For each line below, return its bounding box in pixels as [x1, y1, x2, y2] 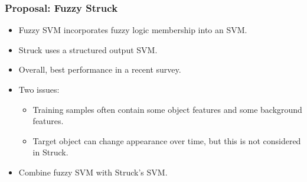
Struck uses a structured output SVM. [18, 43, 158, 56]
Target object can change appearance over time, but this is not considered [32, 134, 301, 147]
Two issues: [18, 83, 60, 95]
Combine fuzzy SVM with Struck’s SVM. [18, 165, 168, 178]
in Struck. [32, 146, 68, 158]
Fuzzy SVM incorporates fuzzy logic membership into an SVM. [18, 24, 247, 36]
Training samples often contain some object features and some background [32, 103, 302, 115]
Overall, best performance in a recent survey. [18, 63, 181, 76]
